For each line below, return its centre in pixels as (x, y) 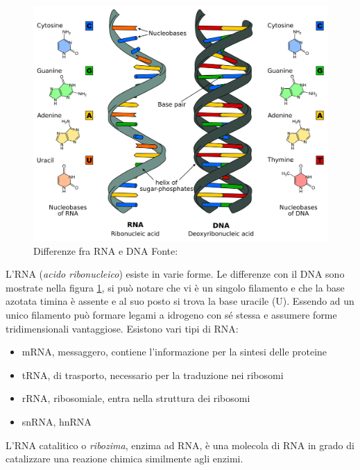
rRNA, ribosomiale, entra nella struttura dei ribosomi (136, 398)
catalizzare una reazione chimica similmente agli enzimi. (125, 459)
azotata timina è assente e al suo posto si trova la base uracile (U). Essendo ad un (180, 301)
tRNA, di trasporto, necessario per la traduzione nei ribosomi (153, 375)
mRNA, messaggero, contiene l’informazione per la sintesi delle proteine (174, 352)
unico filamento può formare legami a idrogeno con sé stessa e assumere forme (171, 315)
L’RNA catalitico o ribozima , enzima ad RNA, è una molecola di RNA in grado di (180, 445)
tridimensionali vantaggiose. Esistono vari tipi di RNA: (122, 328)
